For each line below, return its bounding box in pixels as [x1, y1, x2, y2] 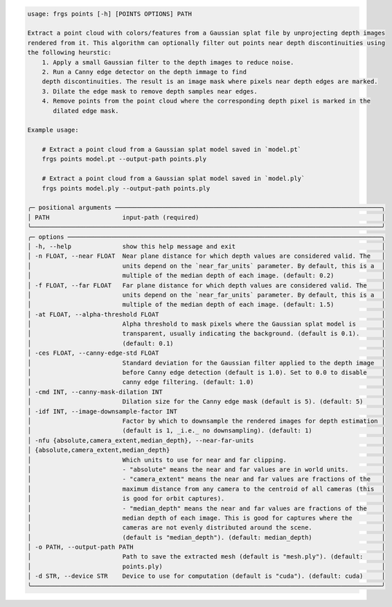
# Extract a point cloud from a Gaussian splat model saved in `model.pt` [42, 146, 301, 154]
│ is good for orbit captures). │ [27, 495, 386, 502]
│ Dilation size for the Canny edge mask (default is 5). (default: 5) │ [27, 398, 386, 405]
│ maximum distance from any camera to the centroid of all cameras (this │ [27, 485, 386, 493]
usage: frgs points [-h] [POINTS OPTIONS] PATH [27, 10, 192, 17]
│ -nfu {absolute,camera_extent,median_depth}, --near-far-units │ [27, 437, 386, 444]
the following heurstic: [27, 49, 112, 57]
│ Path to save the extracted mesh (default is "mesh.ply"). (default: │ [27, 553, 386, 561]
